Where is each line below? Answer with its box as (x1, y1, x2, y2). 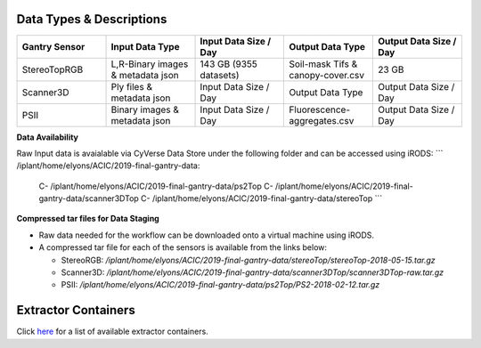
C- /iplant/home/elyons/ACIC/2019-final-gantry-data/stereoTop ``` (141, 193, 383, 204)
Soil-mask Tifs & (289, 58, 358, 70)
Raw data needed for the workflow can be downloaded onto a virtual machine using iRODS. (38, 230, 374, 240)
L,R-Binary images (110, 58, 189, 70)
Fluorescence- (289, 103, 351, 116)
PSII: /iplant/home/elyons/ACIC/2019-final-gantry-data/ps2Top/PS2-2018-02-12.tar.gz (61, 279, 380, 290)
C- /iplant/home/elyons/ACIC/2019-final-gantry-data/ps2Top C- (38, 181, 273, 191)
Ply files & (110, 80, 153, 93)
